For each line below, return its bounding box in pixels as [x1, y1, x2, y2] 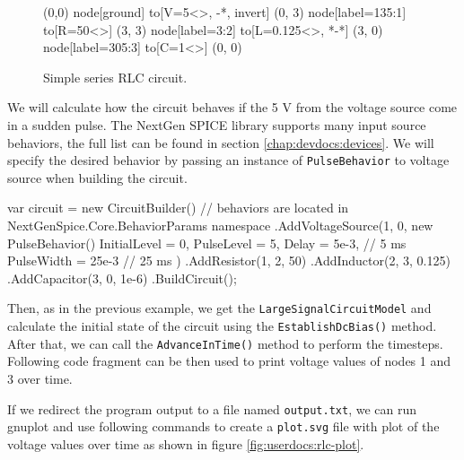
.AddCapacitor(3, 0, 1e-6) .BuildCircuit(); [7, 268, 237, 287]
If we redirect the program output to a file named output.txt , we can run [7, 399, 416, 418]
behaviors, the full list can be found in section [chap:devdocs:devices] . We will [7, 133, 434, 152]
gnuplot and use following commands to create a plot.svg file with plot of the [7, 417, 440, 436]
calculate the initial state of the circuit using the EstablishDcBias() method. [7, 317, 437, 335]
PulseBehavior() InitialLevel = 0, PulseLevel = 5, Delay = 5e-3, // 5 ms [7, 233, 407, 252]
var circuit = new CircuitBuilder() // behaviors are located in [7, 198, 349, 217]
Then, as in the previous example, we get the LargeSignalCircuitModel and [7, 299, 432, 317]
